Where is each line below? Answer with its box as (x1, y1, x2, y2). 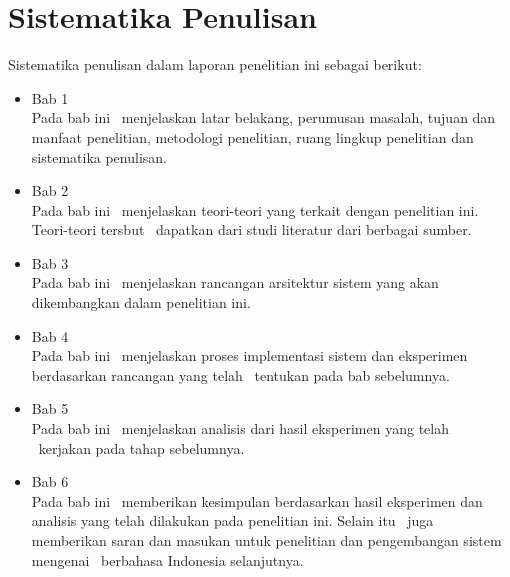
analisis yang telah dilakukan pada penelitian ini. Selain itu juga (31, 510, 434, 531)
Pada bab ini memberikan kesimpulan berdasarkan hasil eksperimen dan (31, 490, 483, 511)
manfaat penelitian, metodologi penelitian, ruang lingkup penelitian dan (31, 126, 474, 147)
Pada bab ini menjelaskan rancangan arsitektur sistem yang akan (31, 272, 439, 293)
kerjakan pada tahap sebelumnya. (38, 437, 245, 458)
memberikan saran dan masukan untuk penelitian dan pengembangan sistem (31, 530, 502, 550)
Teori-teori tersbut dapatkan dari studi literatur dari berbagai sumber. (31, 219, 472, 240)
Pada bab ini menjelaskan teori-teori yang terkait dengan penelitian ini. (31, 199, 479, 220)
